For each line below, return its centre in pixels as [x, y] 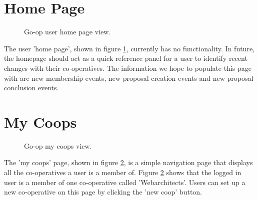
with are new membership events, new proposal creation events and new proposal [129, 78]
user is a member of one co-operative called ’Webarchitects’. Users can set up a [125, 182]
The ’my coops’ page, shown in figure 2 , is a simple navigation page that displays [128, 162]
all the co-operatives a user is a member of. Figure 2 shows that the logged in [123, 172]
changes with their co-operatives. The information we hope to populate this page [128, 68]
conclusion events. [31, 88]
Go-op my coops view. [58, 145]
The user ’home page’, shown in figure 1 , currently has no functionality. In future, [129, 48]
